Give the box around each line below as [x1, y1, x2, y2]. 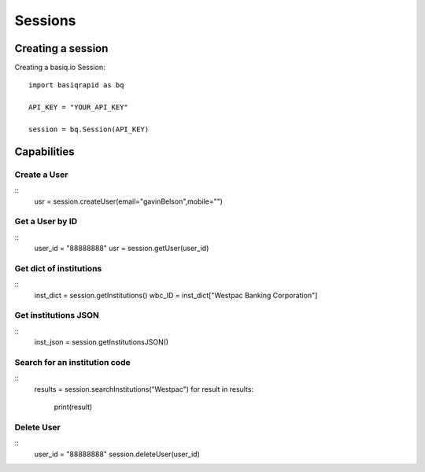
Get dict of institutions [14, 263, 102, 274]
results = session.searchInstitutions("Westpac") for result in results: [34, 384, 254, 393]
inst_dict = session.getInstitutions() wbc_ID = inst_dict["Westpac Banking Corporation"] [34, 290, 318, 300]
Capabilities [14, 145, 75, 158]
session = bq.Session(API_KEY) [28, 125, 150, 134]
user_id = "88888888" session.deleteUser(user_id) [34, 449, 201, 459]
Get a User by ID [14, 216, 78, 227]
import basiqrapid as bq [28, 81, 124, 90]
